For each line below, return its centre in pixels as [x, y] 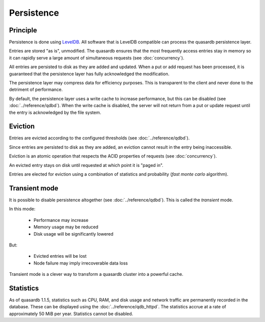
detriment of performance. [36, 90]
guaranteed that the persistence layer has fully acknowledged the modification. [89, 74]
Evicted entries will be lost [60, 256]
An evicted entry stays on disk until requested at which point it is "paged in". [86, 165]
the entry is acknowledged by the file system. [55, 112]
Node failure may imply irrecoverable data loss [81, 263]
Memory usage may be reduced [66, 227]
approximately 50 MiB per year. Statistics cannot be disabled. [71, 314]
